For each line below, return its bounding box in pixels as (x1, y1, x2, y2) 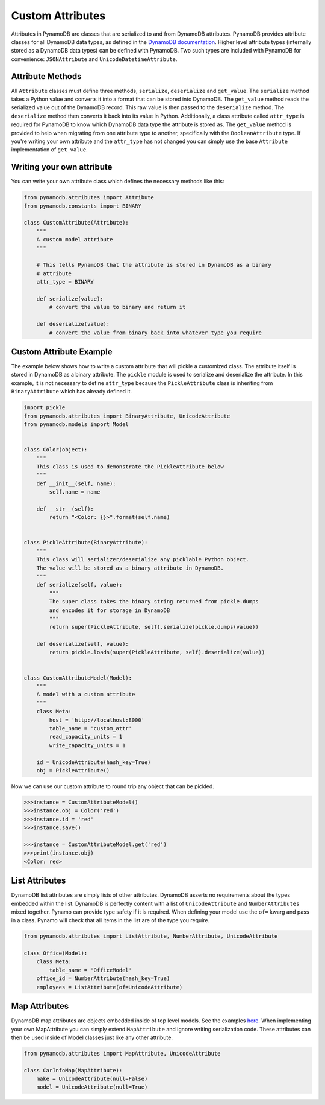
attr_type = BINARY (36, 278, 94, 285)
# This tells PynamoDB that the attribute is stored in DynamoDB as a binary (36, 261, 272, 269)
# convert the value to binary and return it (49, 304, 186, 311)
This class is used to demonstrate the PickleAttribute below (36, 463, 224, 470)
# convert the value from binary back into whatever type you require (49, 329, 262, 336)
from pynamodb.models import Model (23, 421, 129, 428)
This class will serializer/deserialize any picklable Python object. (36, 556, 250, 563)
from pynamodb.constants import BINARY (23, 202, 141, 209)
